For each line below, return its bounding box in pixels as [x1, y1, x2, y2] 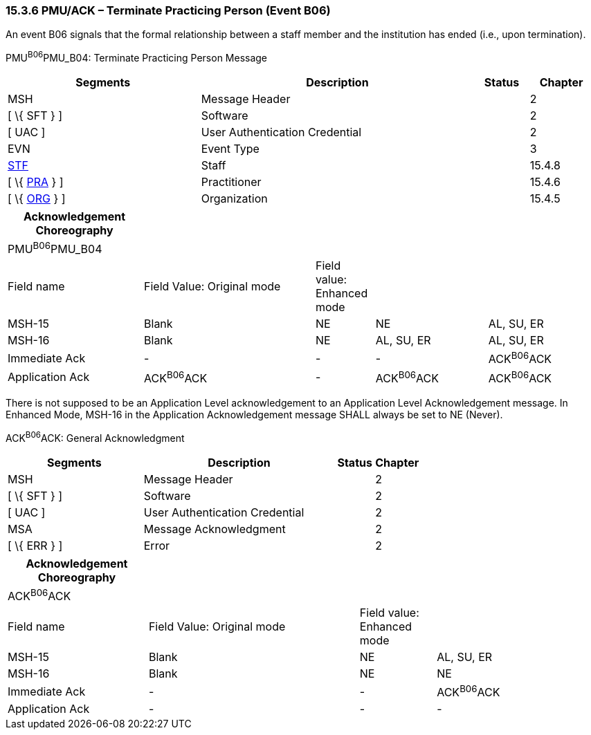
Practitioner [201, 175, 262, 189]
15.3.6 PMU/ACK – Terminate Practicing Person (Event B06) [6, 3, 331, 17]
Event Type [201, 142, 260, 156]
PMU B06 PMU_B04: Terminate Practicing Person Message [6, 50, 268, 64]
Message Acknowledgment [143, 521, 286, 536]
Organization [201, 192, 268, 206]
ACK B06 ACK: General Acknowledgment [6, 430, 185, 444]
